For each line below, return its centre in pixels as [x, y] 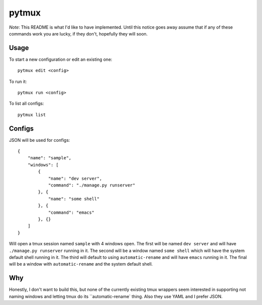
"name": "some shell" [74, 199]
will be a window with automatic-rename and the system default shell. [81, 264]
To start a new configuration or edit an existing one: [61, 59]
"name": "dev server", [75, 178]
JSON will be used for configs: [40, 140]
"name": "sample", [49, 158]
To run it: [18, 81]
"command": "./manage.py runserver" [92, 185]
